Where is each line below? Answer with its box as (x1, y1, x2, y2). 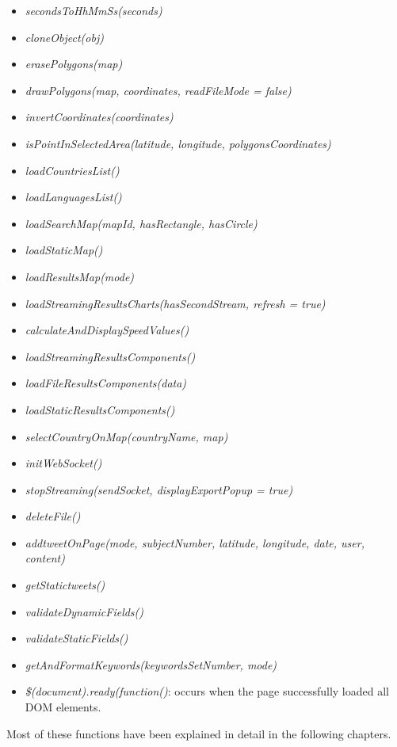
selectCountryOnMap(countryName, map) (25, 428, 228, 444)
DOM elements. (25, 699, 101, 715)
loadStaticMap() (25, 242, 103, 258)
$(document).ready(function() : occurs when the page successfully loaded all (25, 683, 389, 699)
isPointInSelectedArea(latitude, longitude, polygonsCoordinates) (25, 135, 331, 151)
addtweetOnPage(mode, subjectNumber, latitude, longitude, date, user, (25, 534, 365, 551)
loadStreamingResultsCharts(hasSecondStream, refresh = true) (25, 295, 326, 311)
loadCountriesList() (25, 162, 120, 178)
